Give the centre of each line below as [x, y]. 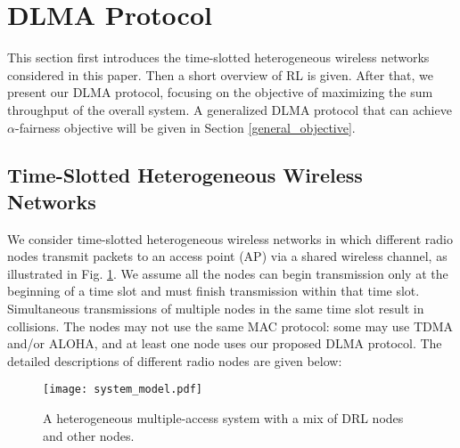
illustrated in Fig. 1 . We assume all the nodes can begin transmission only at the [228, 273]
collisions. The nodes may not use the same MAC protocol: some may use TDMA [230, 326]
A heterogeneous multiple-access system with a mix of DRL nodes [223, 418]
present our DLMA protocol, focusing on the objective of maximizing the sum [220, 92]
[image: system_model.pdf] [123, 390]
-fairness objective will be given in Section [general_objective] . [185, 127]
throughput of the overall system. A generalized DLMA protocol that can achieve [230, 109]
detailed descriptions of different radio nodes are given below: [175, 360]
